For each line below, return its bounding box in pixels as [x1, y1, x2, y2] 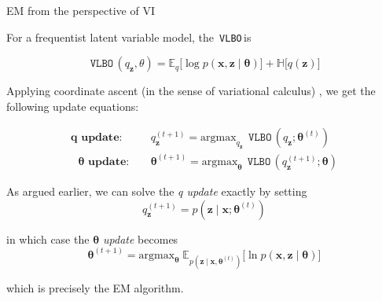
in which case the [6, 230, 90, 247]
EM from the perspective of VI [6, 2, 155, 18]
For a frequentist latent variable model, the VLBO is [6, 28, 252, 45]
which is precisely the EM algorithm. [6, 279, 184, 295]
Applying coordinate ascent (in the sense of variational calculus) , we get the [6, 83, 376, 99]
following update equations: [6, 97, 139, 114]
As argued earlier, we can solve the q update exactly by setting [6, 182, 307, 199]
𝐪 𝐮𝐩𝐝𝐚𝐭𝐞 [71, 132, 119, 144]
